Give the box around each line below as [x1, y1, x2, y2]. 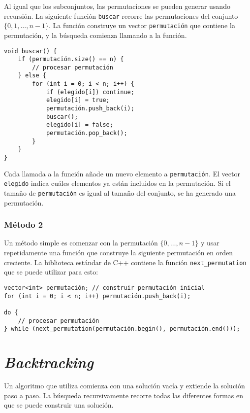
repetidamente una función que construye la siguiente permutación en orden [4, 247, 233, 258]
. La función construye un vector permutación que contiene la [48, 20, 235, 31]
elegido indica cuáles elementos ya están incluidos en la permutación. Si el [4, 178, 231, 188]
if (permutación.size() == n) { [18, 56, 124, 63]
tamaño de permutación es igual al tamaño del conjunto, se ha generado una [4, 188, 236, 198]
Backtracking [4, 352, 94, 373]
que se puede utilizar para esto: [4, 267, 98, 277]
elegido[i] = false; [46, 121, 113, 129]
